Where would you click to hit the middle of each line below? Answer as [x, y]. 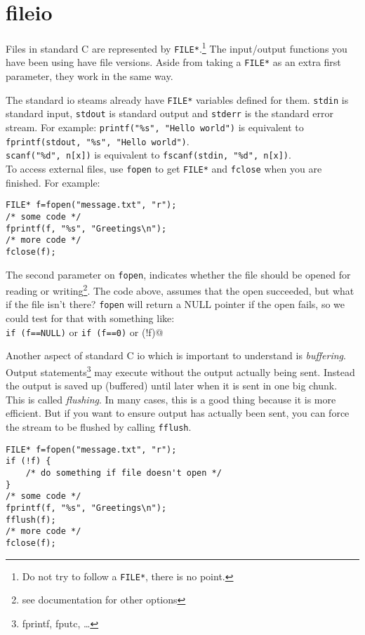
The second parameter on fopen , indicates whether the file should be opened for [178, 274]
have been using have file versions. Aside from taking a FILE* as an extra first [173, 62]
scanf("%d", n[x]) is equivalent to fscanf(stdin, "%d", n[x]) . [148, 155]
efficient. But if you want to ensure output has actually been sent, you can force [178, 413]
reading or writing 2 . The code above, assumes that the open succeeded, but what [180, 289]
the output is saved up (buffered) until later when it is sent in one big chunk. [172, 386]
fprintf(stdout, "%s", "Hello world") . [98, 141]
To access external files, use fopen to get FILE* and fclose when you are [164, 168]
